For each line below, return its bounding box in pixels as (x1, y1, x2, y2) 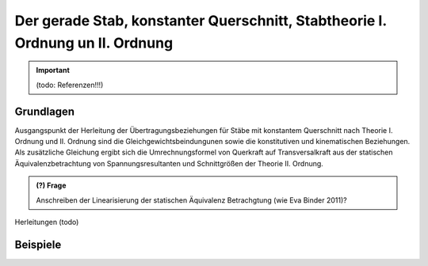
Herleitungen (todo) (14, 217, 79, 226)
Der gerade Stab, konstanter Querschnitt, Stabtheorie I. (14, 12, 388, 29)
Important (36, 66, 71, 75)
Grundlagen (14, 104, 75, 118)
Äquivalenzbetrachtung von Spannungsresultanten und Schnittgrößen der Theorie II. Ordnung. (14, 158, 324, 168)
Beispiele (14, 237, 62, 251)
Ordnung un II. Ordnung (14, 34, 174, 51)
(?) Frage (36, 180, 67, 190)
